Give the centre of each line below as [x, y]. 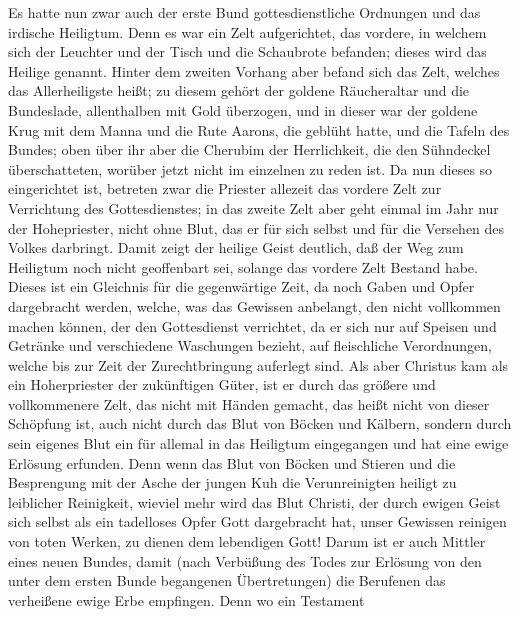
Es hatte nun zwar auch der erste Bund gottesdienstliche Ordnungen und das [244, 12]
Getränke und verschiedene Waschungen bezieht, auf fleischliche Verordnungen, [250, 345]
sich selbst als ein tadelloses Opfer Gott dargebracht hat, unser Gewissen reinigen [257, 521]
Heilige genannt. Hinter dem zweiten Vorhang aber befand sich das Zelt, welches [254, 70]
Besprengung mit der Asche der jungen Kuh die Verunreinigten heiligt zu [232, 482]
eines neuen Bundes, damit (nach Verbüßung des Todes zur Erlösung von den [245, 560]
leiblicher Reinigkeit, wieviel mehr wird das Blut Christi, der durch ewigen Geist [254, 501]
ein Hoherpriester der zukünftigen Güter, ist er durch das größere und [222, 384]
